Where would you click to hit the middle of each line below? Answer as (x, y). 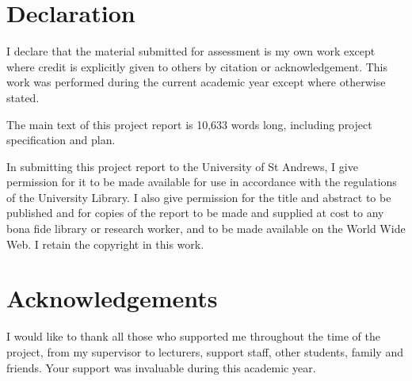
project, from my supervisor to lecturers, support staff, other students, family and (205, 351)
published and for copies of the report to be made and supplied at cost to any (195, 213)
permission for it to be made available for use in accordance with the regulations (202, 182)
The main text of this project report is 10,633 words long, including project (189, 124)
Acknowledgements (112, 298)
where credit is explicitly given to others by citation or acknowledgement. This (197, 66)
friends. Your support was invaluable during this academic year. (161, 367)
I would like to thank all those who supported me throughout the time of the (193, 336)
